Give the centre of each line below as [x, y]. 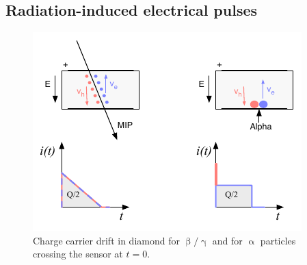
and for [227, 240]
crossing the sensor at [78, 254]
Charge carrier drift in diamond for [106, 240]
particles [278, 240]
